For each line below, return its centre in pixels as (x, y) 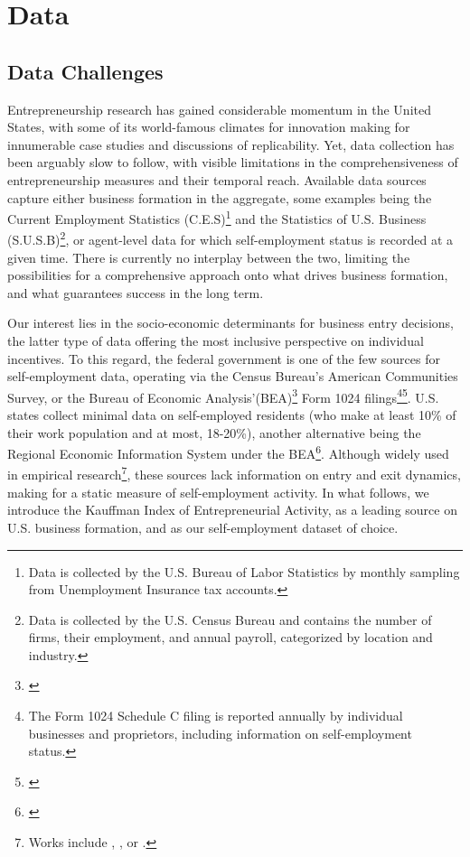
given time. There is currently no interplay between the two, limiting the (209, 257)
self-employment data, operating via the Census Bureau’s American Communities (233, 376)
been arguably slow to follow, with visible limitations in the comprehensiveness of (233, 162)
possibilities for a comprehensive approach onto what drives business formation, (228, 275)
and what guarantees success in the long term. (136, 292)
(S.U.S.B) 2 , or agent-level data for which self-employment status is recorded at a (230, 238)
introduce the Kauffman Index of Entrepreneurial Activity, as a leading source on (232, 510)
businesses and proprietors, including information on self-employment (220, 733)
